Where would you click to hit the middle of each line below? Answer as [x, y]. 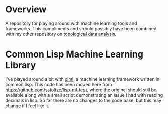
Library [21, 65]
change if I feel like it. [27, 106]
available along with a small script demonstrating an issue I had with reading [84, 95]
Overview [26, 9]
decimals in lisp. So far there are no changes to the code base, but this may [83, 100]
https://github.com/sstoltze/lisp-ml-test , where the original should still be [81, 90]
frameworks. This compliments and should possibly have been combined [81, 28]
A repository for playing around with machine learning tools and [71, 23]
